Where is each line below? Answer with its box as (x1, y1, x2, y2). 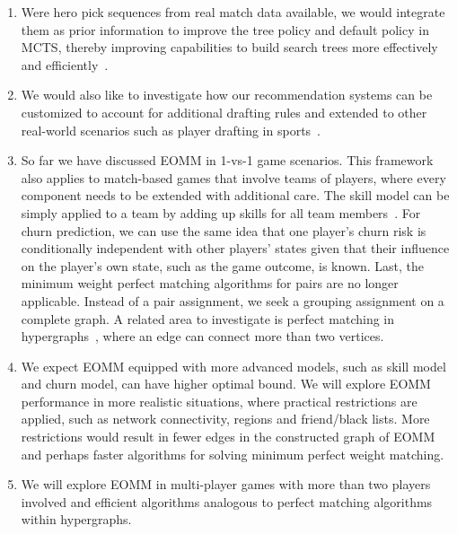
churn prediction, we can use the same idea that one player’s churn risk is (21, 221, 426, 240)
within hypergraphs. (21, 510, 132, 529)
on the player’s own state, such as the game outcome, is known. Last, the (21, 256, 425, 275)
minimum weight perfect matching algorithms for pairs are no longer (21, 274, 399, 293)
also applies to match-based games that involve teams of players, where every (21, 168, 446, 187)
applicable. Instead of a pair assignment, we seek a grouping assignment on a (21, 291, 444, 310)
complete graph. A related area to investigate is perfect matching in (21, 309, 395, 328)
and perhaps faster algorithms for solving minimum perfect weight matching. (21, 444, 444, 463)
